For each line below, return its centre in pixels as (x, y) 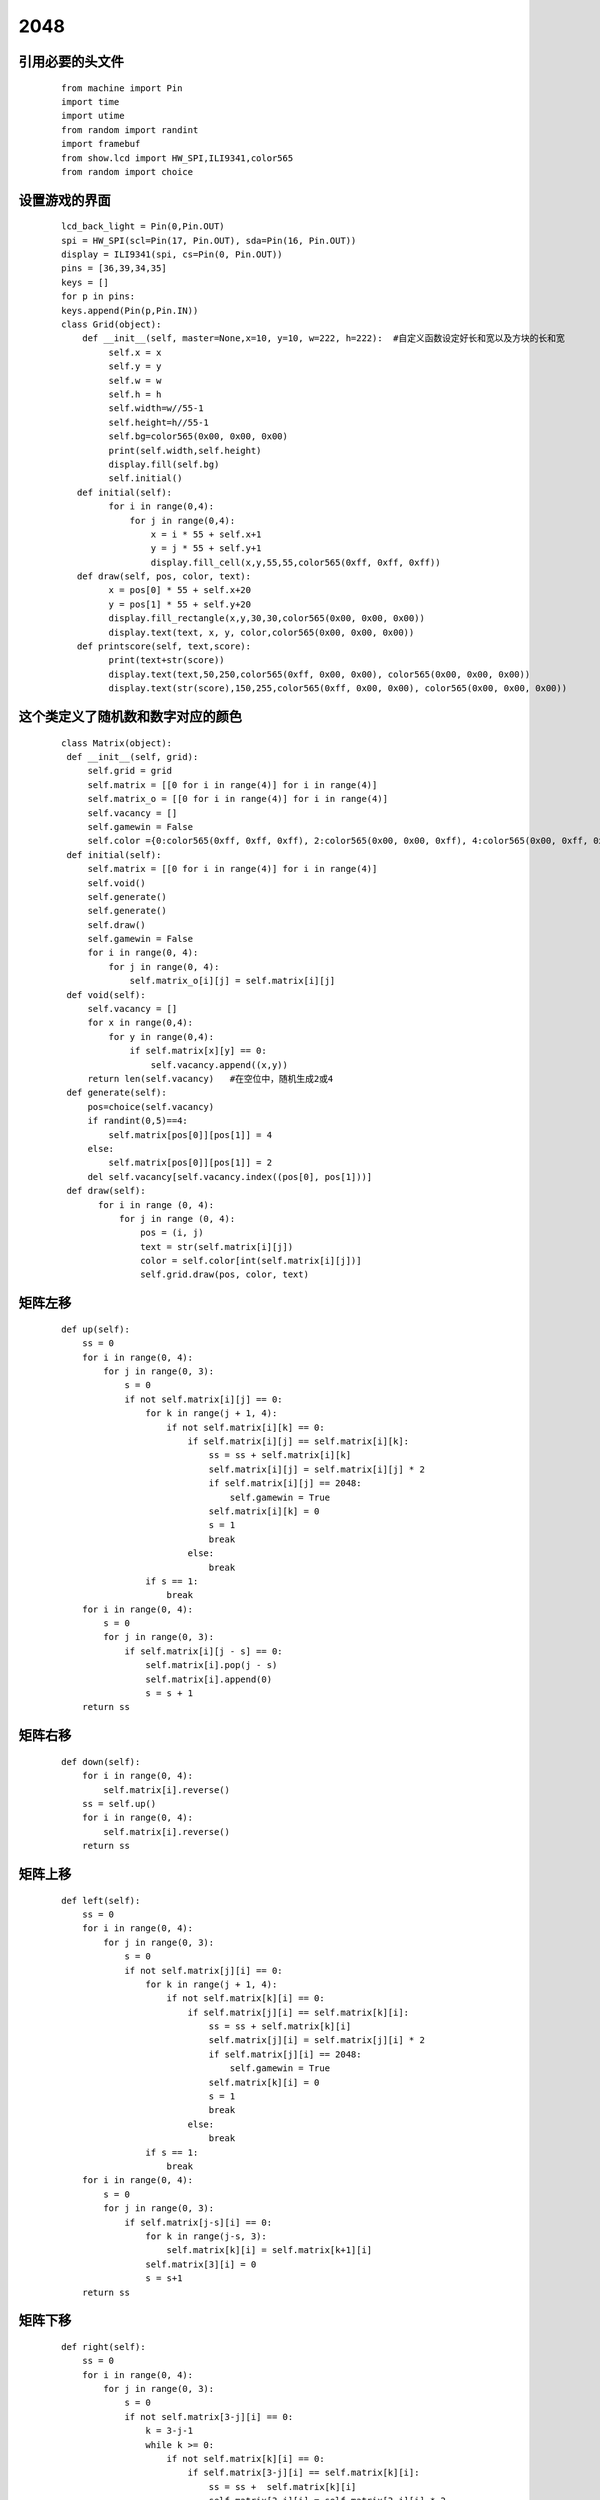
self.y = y (135, 366)
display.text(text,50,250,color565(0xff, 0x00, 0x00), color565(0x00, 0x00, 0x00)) (319, 674)
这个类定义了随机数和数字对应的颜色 (130, 716)
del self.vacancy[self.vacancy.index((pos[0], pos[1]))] (230, 1176)
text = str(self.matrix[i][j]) (217, 1246)
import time (90, 101)
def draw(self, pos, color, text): (164, 576)
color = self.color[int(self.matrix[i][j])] (251, 1261)
